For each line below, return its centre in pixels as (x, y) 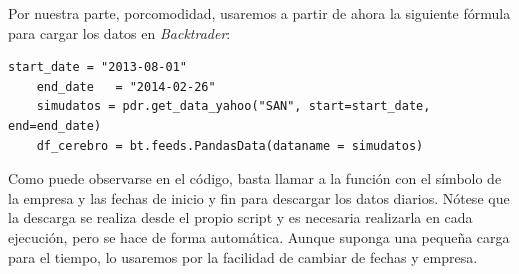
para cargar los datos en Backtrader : (119, 32)
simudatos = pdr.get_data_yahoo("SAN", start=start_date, (233, 106)
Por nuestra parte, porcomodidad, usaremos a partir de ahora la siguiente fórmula (259, 13)
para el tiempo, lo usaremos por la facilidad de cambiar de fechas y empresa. (243, 256)
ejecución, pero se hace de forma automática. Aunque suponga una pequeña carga (259, 236)
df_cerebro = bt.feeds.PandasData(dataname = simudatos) (230, 145)
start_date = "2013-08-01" (97, 67)
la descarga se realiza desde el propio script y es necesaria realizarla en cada (240, 217)
